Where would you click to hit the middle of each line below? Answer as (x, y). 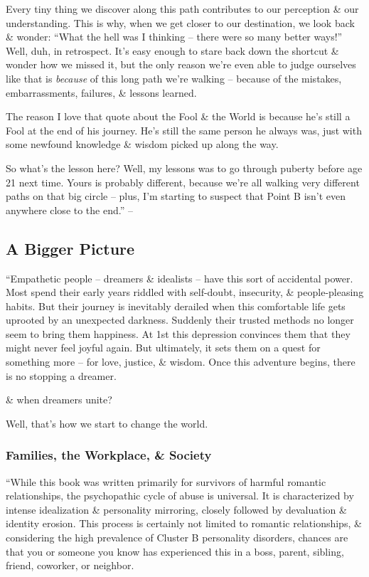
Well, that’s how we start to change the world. (107, 423)
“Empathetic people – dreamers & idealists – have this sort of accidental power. (180, 278)
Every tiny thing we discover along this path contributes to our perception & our (182, 9)
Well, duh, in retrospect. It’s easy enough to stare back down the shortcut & (172, 50)
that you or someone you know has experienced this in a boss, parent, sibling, (175, 551)
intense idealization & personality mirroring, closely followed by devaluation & (176, 509)
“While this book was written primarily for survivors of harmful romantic (166, 481)
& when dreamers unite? (59, 399)
